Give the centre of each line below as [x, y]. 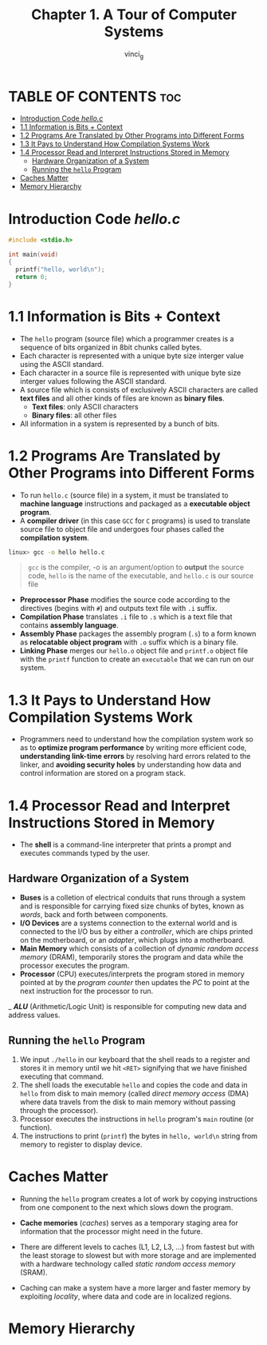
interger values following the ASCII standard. [93, 381]
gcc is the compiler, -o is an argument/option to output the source [136, 567]
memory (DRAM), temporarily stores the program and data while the [132, 957]
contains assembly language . [69, 625]
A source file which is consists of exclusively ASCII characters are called [139, 389]
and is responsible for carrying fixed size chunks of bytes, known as [132, 906]
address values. [34, 1015]
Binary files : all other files [74, 415]
